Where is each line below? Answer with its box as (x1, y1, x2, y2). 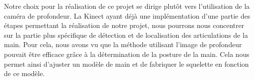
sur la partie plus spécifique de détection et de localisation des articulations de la (4, 29, 248, 40)
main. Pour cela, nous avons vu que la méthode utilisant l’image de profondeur (4, 39, 242, 50)
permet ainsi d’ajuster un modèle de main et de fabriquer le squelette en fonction (4, 58, 249, 69)
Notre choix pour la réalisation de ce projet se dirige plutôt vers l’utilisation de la (4, 1, 250, 11)
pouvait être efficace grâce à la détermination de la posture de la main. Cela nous (4, 49, 250, 59)
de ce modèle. (4, 68, 45, 79)
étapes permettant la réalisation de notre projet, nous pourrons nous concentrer (4, 20, 244, 30)
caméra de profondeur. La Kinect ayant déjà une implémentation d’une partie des (4, 10, 251, 21)
